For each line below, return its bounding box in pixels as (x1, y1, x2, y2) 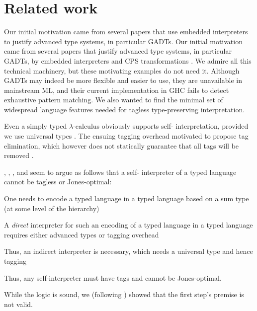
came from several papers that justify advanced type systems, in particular (4, 46, 232, 56)
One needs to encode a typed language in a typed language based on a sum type (4, 193, 249, 204)
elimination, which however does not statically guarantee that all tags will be (4, 140, 239, 151)
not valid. (4, 299, 33, 309)
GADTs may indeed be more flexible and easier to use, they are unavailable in (4, 75, 242, 85)
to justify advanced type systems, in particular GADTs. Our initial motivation (4, 36, 243, 46)
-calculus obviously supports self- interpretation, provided (73, 121, 249, 131)
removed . (4, 150, 34, 160)
